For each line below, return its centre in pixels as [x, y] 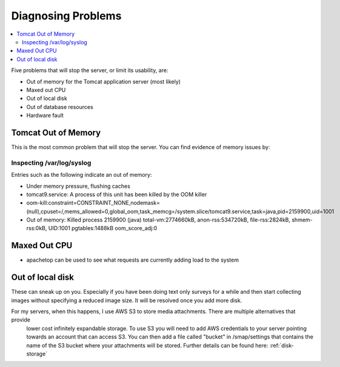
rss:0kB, [37, 228]
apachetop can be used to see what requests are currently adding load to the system [133, 260]
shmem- [302, 220]
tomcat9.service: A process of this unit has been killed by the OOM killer [117, 194]
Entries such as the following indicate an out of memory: [82, 175]
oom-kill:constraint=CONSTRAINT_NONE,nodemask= [93, 203]
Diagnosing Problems [66, 16]
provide [21, 320]
